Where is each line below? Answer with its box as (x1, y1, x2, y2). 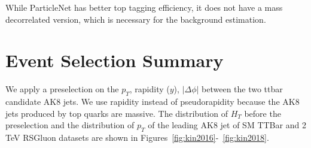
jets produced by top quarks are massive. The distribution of (5, 107, 228, 119)
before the (244, 107, 281, 119)
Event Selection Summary (5, 48, 224, 73)
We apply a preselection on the (5, 83, 119, 95)
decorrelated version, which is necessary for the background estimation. (5, 13, 266, 25)
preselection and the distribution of (5, 119, 135, 131)
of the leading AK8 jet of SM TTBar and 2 (148, 119, 306, 131)
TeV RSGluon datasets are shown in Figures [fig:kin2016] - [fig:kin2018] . (5, 131, 269, 144)
